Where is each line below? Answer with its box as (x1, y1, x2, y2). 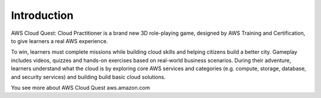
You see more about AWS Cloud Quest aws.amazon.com (11, 84, 150, 91)
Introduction (11, 9, 74, 22)
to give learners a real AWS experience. (11, 37, 108, 44)
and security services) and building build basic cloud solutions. (11, 73, 166, 80)
